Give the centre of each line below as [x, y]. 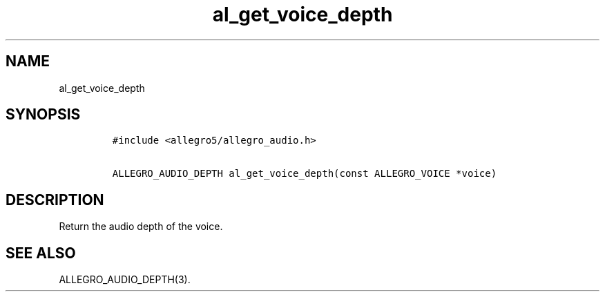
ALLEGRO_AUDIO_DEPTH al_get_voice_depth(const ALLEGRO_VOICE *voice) [305, 174]
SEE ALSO [41, 253]
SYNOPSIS [43, 115]
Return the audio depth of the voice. [141, 227]
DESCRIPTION [55, 200]
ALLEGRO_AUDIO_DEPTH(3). [125, 280]
